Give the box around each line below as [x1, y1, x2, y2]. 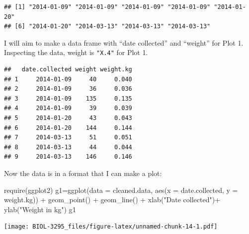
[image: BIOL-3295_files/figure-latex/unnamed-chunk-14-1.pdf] [4, 223, 218, 231]
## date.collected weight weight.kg [4, 66, 132, 73]
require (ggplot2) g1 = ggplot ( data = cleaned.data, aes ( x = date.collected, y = [4, 184, 238, 195]
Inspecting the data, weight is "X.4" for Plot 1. [4, 47, 148, 58]
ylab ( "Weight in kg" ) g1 [4, 204, 76, 214]
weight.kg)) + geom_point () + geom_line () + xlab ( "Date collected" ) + [4, 194, 221, 205]
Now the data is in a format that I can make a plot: [4, 168, 162, 178]
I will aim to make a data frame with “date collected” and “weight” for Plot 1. [4, 37, 244, 48]
